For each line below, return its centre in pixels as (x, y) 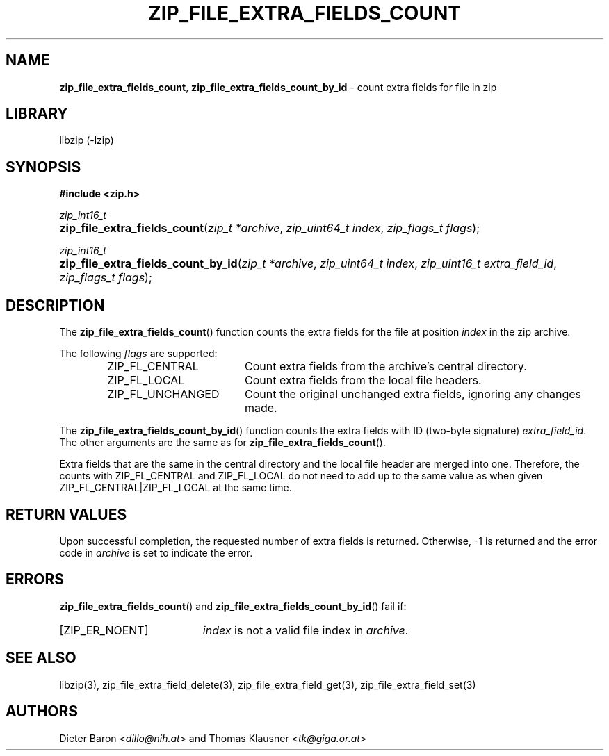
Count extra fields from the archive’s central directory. (385, 367)
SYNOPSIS (43, 167)
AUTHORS (42, 712)
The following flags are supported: (138, 354)
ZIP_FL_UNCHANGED (163, 394)
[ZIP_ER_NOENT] (104, 630)
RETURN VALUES (66, 514)
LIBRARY (37, 114)
